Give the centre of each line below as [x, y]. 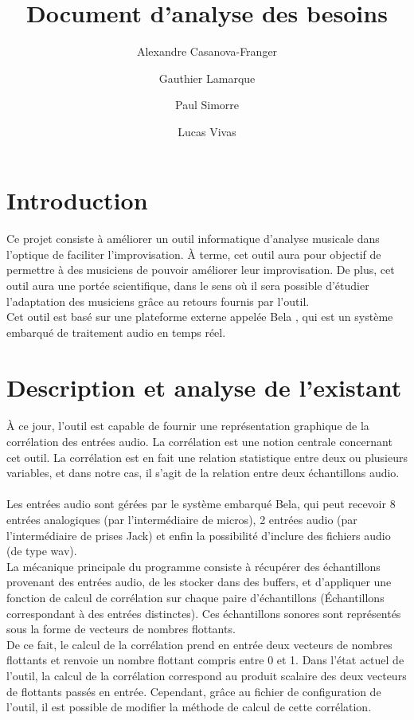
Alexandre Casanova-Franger [207, 51]
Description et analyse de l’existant [204, 387]
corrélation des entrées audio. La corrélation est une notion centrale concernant [199, 441]
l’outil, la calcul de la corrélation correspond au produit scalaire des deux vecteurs [207, 675]
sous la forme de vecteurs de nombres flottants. [121, 629]
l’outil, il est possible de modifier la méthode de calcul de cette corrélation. [189, 707]
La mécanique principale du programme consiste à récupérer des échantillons [193, 566]
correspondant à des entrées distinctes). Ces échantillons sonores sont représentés [204, 613]
